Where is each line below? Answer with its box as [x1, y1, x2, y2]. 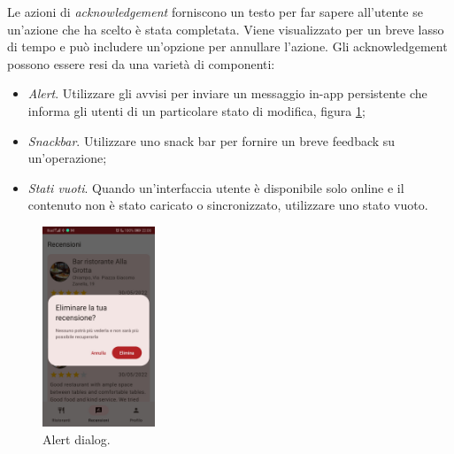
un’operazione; [27, 149, 107, 167]
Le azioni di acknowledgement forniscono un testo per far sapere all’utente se [7, 3, 423, 20]
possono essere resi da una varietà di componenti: [7, 54, 275, 73]
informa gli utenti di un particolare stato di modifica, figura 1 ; [27, 101, 366, 119]
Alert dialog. [42, 429, 111, 448]
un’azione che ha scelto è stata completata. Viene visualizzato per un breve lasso [7, 19, 444, 38]
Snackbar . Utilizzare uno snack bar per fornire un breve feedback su [27, 131, 396, 150]
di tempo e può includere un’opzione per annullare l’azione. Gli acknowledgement [7, 37, 448, 56]
